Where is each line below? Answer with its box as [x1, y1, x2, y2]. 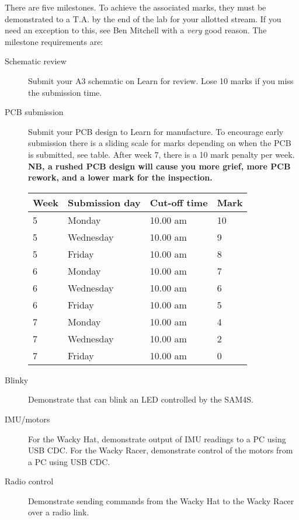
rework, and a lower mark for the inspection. [28, 171, 213, 183]
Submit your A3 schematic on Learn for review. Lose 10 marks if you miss [28, 74, 294, 86]
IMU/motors [5, 412, 50, 425]
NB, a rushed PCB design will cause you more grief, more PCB [28, 160, 291, 172]
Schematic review [5, 55, 67, 67]
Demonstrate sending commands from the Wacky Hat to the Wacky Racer [28, 494, 294, 507]
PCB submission [5, 106, 64, 118]
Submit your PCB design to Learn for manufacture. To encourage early [28, 125, 284, 137]
